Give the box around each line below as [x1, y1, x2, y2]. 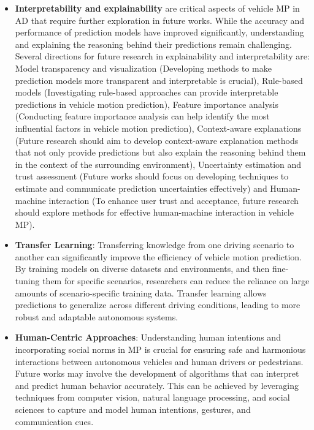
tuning [15, 274, 40, 287]
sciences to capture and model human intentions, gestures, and [15, 403, 251, 415]
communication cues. [15, 415, 94, 428]
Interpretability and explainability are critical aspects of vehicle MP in [15, 2, 300, 14]
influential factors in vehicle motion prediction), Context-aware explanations [15, 121, 302, 134]
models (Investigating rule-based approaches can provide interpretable [15, 86, 278, 99]
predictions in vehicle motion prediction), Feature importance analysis [15, 97, 278, 110]
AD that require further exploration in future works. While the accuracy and [15, 13, 305, 26]
